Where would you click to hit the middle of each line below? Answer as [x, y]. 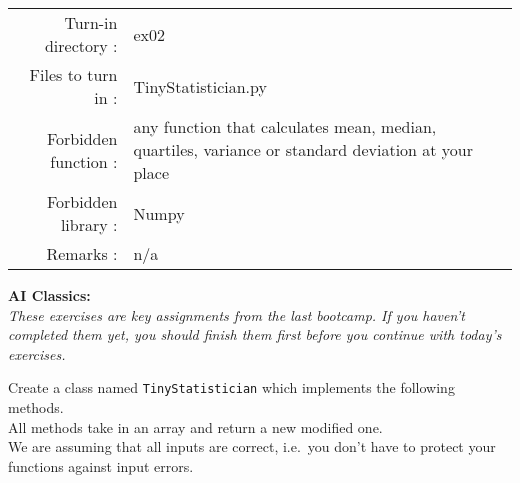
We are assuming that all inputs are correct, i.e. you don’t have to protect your [252, 446]
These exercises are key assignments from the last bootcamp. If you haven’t [236, 314]
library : [89, 224]
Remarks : [82, 253]
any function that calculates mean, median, [285, 126]
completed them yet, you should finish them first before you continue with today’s [255, 334]
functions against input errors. [101, 465]
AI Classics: [49, 295]
